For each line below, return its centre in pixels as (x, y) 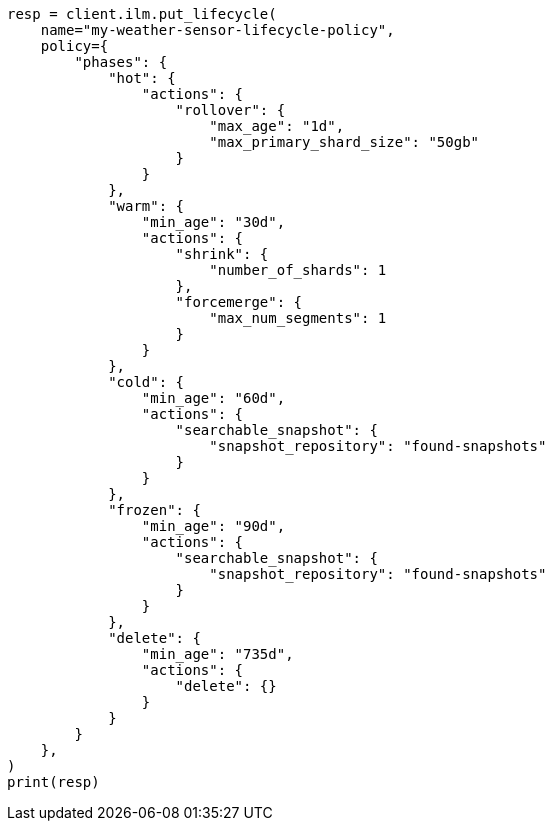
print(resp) (53, 782)
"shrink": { (222, 254)
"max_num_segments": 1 (298, 318)
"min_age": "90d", (213, 526)
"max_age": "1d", (277, 126)
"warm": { (146, 206)
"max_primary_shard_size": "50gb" (344, 142)
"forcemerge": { (239, 302)
